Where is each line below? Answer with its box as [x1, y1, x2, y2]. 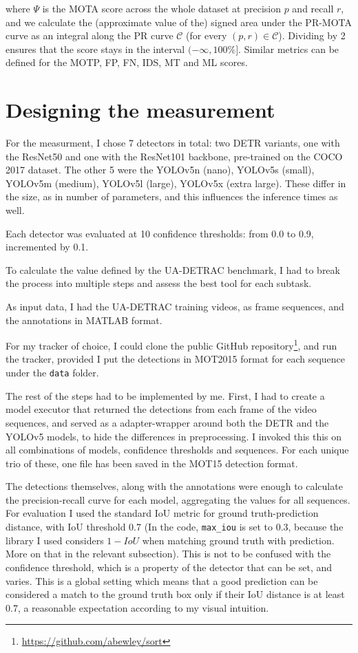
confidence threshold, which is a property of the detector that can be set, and [6, 559, 333, 574]
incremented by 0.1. [6, 239, 89, 254]
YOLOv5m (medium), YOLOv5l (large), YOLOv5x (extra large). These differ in [6, 175, 346, 190]
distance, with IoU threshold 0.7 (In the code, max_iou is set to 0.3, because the [6, 520, 344, 534]
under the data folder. [6, 365, 99, 380]
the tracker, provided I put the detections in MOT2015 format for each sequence [6, 352, 346, 366]
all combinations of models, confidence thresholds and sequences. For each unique [6, 442, 349, 457]
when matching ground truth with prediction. [142, 533, 335, 547]
